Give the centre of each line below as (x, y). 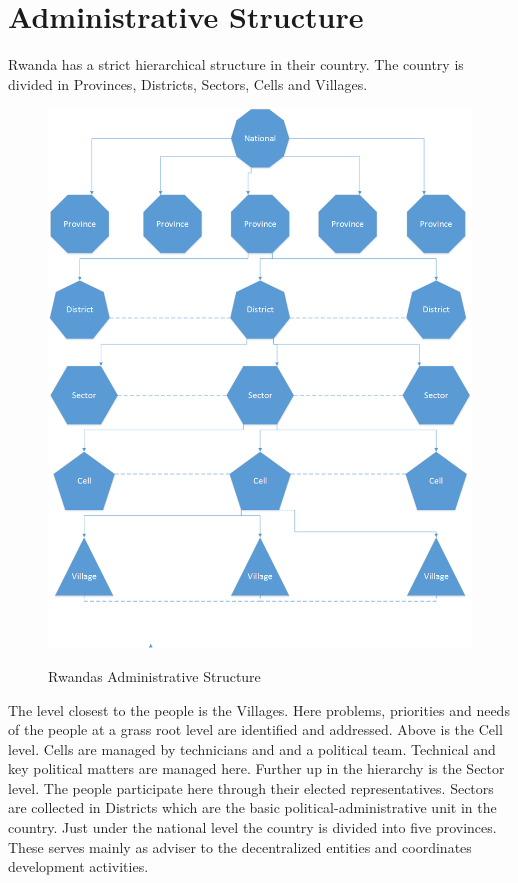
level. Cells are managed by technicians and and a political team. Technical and (252, 748)
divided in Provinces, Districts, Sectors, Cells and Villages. (188, 83)
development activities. (78, 866)
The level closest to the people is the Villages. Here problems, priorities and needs (259, 709)
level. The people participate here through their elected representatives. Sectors (251, 787)
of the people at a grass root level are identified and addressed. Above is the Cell (255, 729)
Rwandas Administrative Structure (154, 675)
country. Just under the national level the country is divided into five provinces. (252, 827)
